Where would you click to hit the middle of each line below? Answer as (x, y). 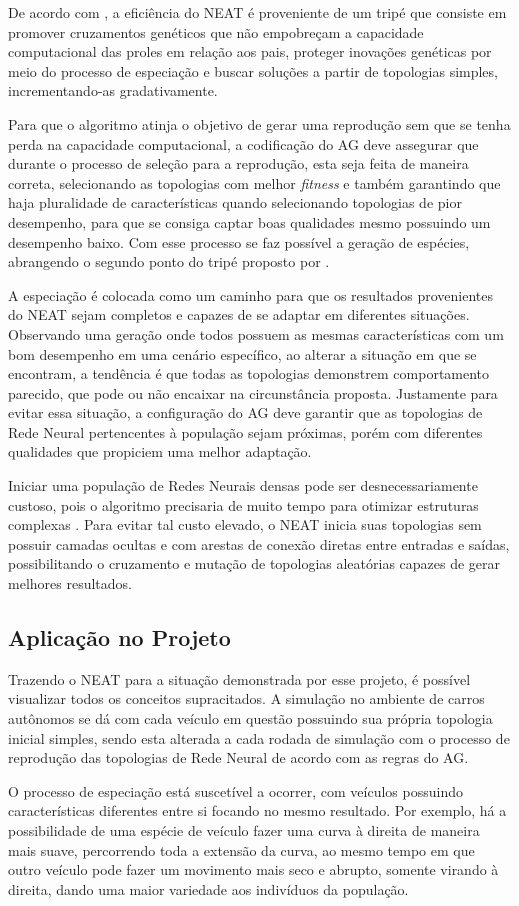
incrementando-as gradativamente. (113, 90)
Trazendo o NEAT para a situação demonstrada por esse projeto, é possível (239, 678)
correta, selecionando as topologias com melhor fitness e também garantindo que (254, 182)
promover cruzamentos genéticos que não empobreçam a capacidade (216, 31)
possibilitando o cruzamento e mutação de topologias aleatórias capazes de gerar (254, 563)
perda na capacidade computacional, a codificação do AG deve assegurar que (243, 143)
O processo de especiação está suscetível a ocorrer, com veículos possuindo (235, 790)
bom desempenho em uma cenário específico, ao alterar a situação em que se (242, 353)
